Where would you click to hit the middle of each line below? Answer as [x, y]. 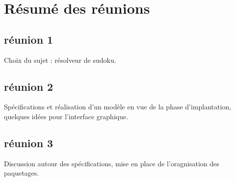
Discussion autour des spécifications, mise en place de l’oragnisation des [112, 163]
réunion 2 [29, 86]
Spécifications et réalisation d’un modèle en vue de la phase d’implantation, [118, 107]
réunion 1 [29, 39]
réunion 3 [29, 142]
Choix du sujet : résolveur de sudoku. [60, 60]
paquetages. [22, 173]
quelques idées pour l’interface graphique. [66, 116]
